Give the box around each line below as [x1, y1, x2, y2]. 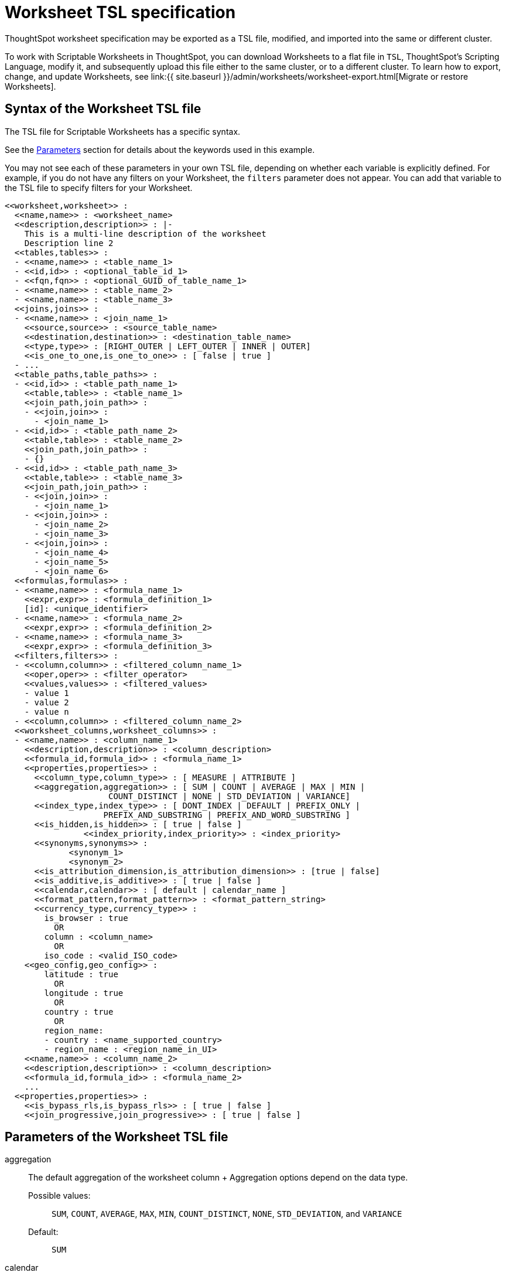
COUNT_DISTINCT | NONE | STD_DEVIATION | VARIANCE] [108, 791, 351, 801]
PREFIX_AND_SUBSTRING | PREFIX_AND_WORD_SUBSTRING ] [103, 810, 351, 820]
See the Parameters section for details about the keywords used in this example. [5, 144, 315, 155]
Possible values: [28, 1190, 91, 1201]
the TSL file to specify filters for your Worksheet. [5, 182, 193, 193]
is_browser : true [44, 913, 128, 923]
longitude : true [44, 988, 124, 998]
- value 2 [24, 697, 69, 707]
